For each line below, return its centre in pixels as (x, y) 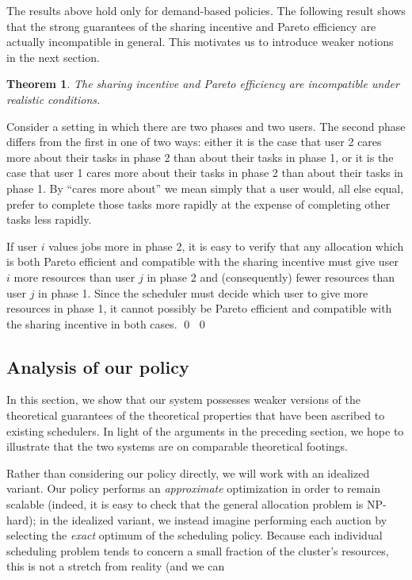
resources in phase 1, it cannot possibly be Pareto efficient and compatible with (199, 308)
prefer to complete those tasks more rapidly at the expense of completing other (198, 204)
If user (22, 246)
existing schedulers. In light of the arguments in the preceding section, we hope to (205, 430)
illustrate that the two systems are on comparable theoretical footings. (177, 446)
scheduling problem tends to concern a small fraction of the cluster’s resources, (198, 550)
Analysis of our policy (98, 366)
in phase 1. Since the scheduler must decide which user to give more (203, 292)
